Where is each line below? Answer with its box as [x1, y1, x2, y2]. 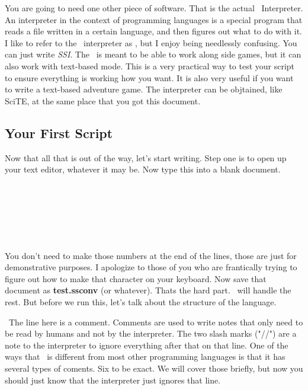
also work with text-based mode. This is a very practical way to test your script [5, 59, 295, 72]
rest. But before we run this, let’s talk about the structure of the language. [5, 296, 277, 308]
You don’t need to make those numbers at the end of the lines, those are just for [5, 249, 297, 261]
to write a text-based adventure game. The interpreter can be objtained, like [5, 83, 283, 95]
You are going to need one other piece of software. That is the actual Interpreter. [5, 2, 303, 14]
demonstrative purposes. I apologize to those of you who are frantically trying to [5, 261, 297, 273]
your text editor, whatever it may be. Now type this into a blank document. [5, 163, 281, 175]
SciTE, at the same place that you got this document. [5, 94, 201, 107]
